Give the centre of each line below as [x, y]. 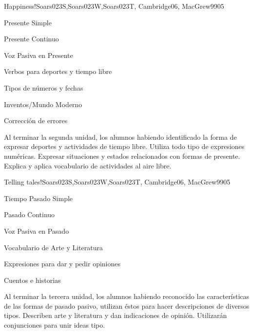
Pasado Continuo [29, 214]
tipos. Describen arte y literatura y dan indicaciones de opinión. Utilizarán [116, 315]
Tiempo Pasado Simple [39, 198]
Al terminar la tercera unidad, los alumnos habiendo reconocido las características [127, 296]
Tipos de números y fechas [44, 87]
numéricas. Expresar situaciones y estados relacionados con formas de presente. [122, 156]
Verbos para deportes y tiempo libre [58, 71]
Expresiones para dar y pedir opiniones [62, 264]
